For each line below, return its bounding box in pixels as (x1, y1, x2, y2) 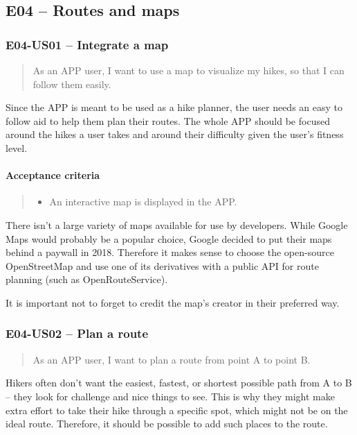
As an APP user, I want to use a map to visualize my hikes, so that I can (33, 63, 345, 77)
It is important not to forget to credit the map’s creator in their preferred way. (6, 295, 340, 309)
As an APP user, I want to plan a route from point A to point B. (33, 352, 311, 366)
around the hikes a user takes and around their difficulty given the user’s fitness (6, 127, 344, 142)
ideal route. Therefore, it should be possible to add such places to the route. (6, 416, 328, 431)
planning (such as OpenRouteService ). (6, 272, 168, 287)
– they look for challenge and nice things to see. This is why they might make (6, 389, 335, 403)
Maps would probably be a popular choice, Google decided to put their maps (6, 231, 332, 246)
